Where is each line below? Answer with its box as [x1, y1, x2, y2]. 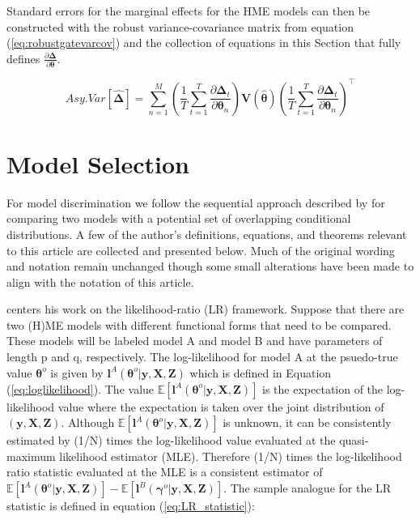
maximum [6, 447, 56, 464]
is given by [50, 364, 104, 381]
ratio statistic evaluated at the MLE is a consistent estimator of [6, 463, 323, 480]
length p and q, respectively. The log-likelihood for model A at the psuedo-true [6, 348, 398, 365]
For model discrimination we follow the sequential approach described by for [6, 194, 385, 211]
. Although [61, 414, 115, 431]
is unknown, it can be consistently [223, 414, 392, 431]
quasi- [339, 432, 369, 449]
